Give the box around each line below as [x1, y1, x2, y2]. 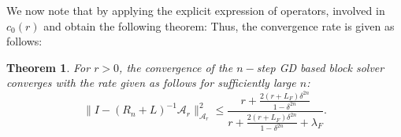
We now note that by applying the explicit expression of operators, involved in [6, 2, 385, 18]
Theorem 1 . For [6, 59, 91, 75]
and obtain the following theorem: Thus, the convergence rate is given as [43, 17, 395, 34]
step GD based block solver [256, 59, 384, 75]
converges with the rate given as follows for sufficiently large [6, 74, 296, 91]
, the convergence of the [119, 59, 233, 75]
